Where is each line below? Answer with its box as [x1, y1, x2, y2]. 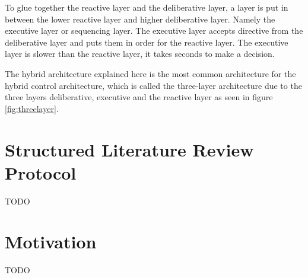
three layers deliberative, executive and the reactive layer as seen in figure [5, 91, 273, 103]
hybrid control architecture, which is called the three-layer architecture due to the [5, 79, 302, 91]
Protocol [5, 160, 77, 184]
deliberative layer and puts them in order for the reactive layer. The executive [5, 36, 288, 48]
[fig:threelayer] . [5, 102, 59, 114]
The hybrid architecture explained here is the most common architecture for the [5, 67, 296, 79]
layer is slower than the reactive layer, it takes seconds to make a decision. [5, 47, 275, 60]
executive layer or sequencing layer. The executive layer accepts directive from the [5, 24, 303, 37]
